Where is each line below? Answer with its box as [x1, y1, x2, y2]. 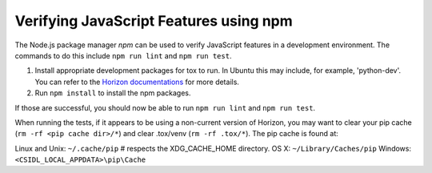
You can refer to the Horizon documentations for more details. [34, 77, 240, 86]
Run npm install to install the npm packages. [34, 88, 191, 98]
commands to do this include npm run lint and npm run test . [14, 50, 232, 60]
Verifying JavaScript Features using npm [14, 12, 294, 30]
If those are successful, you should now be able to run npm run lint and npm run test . [14, 103, 316, 112]
